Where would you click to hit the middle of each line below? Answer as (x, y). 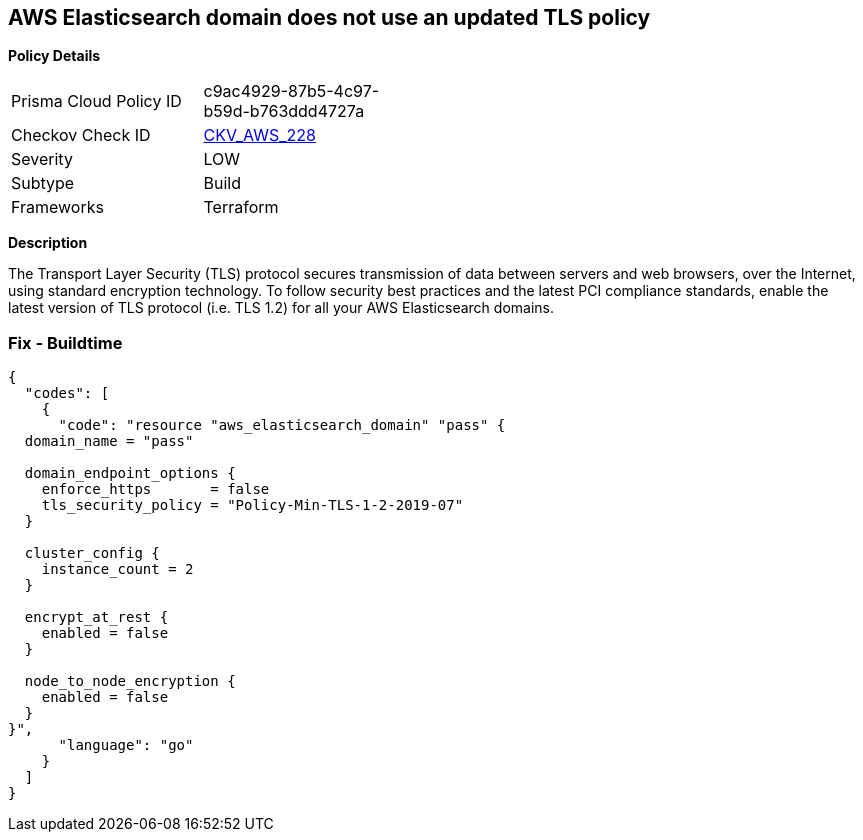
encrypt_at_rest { (96, 617)
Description (48, 243)
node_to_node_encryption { (130, 681)
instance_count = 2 (117, 569)
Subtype (43, 183)
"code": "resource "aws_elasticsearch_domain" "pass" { (282, 425)
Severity (42, 159)
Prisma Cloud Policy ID (96, 101)
